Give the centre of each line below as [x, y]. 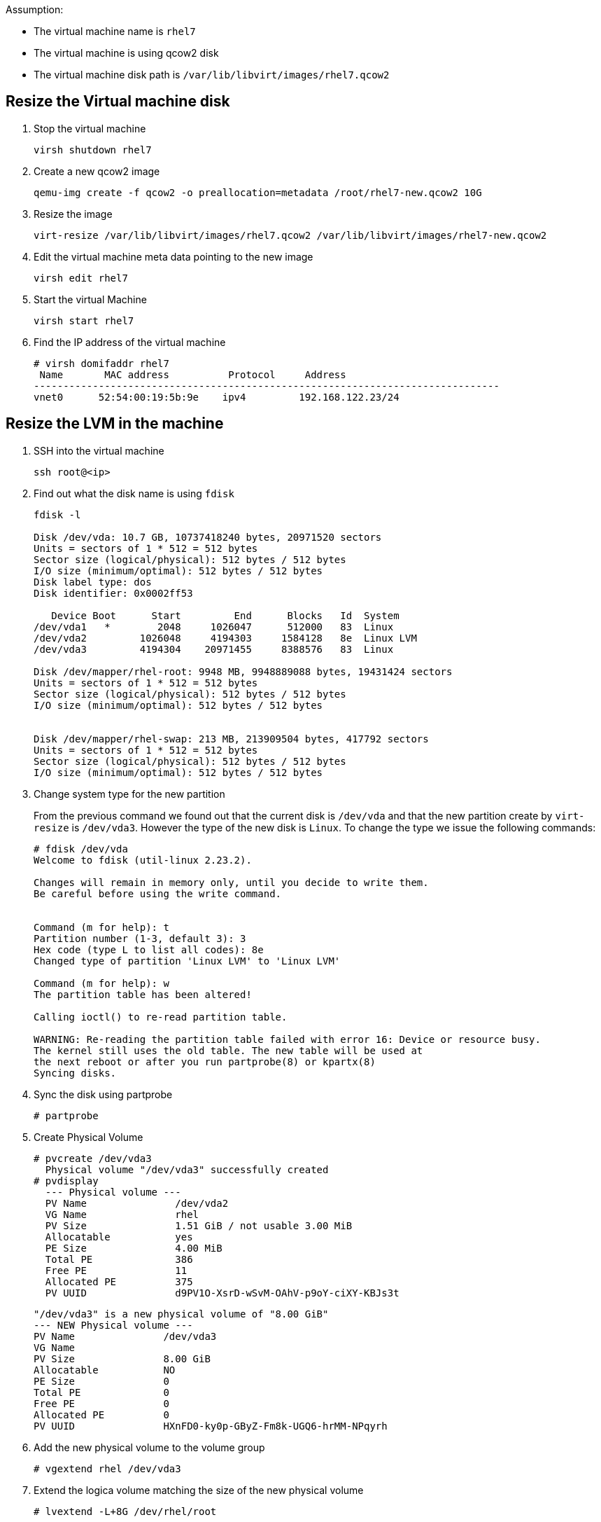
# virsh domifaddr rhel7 [101, 363]
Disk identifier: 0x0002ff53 [113, 593]
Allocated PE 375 [119, 1281]
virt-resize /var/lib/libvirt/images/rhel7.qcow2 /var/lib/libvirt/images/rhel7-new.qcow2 [290, 235]
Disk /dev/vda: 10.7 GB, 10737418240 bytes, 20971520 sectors [208, 537]
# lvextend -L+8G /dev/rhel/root [125, 1511]
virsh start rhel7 [84, 320]
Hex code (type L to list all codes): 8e [149, 949]
